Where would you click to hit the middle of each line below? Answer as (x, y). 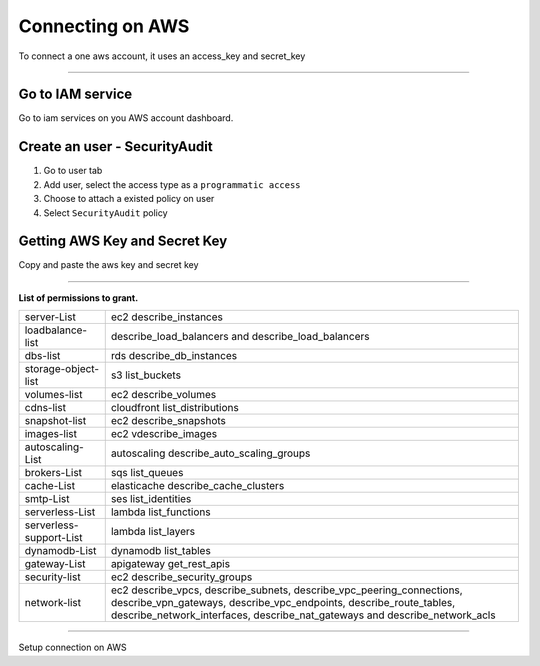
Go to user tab (73, 171)
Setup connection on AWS (72, 647)
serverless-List (60, 512)
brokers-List (53, 473)
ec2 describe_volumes (163, 395)
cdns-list (45, 408)
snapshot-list (55, 421)
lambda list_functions (160, 512)
